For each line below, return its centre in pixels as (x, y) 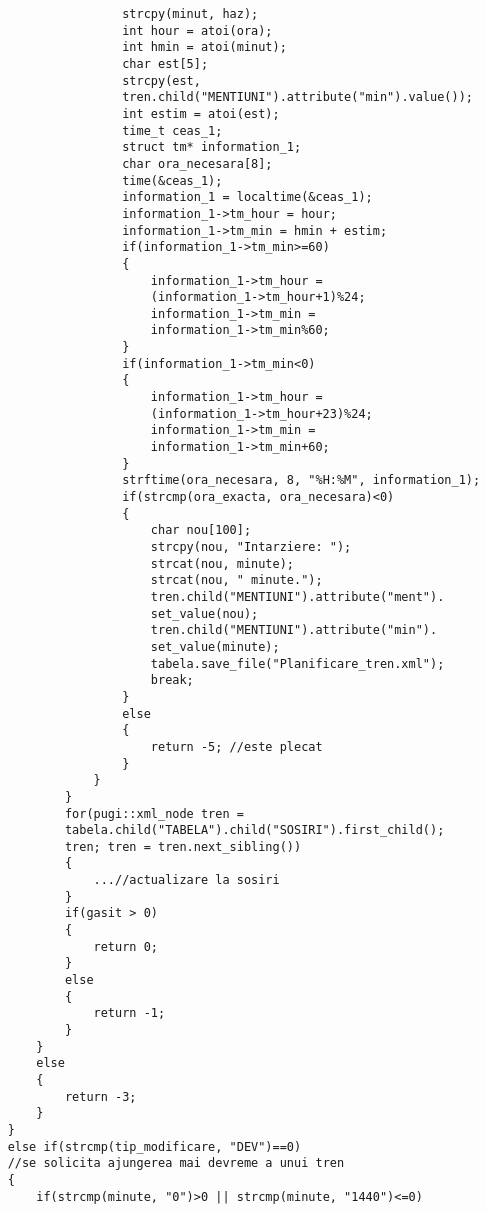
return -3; (100, 1096)
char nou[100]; (201, 530)
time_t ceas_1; (172, 130)
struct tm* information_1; (212, 147)
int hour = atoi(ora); (197, 30)
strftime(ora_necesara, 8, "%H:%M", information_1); (301, 480)
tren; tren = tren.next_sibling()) (183, 846)
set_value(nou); (204, 613)
